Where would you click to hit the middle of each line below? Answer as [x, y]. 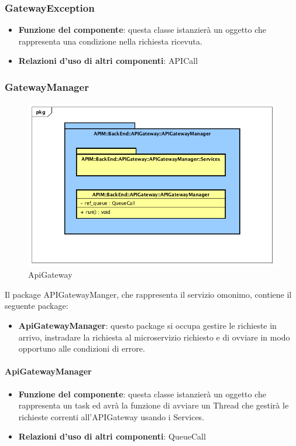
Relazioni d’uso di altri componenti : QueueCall [112, 436]
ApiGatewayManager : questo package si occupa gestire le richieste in [147, 326]
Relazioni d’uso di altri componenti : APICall [108, 61]
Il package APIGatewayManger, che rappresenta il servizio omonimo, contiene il [148, 294]
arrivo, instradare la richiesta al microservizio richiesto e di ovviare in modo [154, 337]
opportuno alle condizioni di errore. [82, 348]
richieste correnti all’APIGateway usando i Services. [111, 416]
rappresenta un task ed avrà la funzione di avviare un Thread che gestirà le [154, 405]
